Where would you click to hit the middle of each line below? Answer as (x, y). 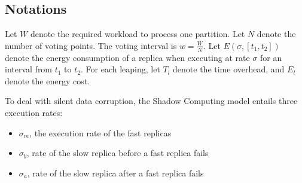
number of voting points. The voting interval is (91, 45)
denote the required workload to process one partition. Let (138, 34)
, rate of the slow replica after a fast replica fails (115, 173)
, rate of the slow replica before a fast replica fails (118, 153)
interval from (29, 69)
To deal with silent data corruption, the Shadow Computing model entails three (151, 101)
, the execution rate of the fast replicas (100, 132)
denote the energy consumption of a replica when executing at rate (127, 57)
